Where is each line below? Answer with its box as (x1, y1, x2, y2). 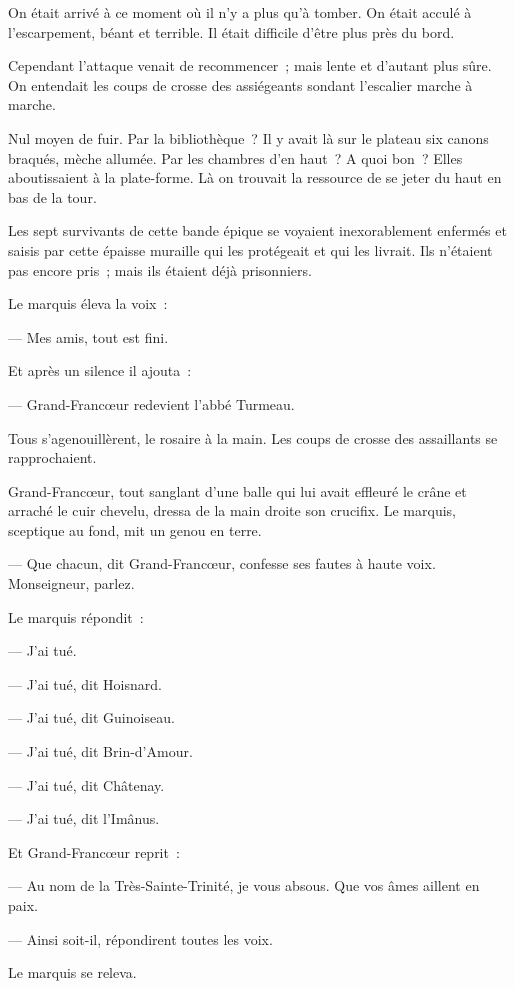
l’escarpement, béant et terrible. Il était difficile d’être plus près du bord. (8, 21, 455, 42)
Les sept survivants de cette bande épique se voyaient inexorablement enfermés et (8, 220, 507, 241)
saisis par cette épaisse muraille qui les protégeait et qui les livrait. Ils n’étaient (8, 239, 493, 260)
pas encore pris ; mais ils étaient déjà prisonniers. (8, 259, 312, 280)
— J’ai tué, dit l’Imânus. (8, 808, 160, 829)
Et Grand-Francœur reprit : (8, 841, 180, 862)
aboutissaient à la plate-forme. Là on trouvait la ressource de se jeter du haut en (8, 167, 502, 188)
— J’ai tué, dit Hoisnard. (8, 673, 162, 694)
